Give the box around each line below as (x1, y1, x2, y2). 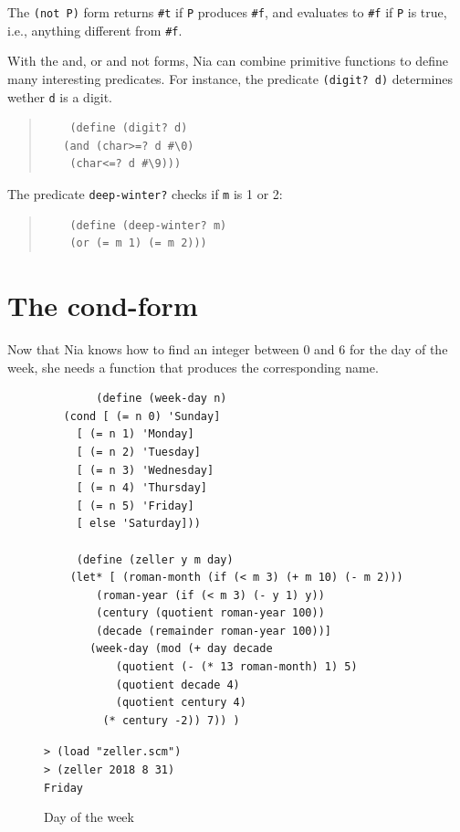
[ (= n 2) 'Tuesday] (76, 445, 201, 458)
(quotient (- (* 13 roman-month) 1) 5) (115, 660, 358, 674)
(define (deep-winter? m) (69, 218, 227, 232)
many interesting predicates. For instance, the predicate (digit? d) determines (7, 68, 454, 88)
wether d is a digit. (7, 87, 113, 106)
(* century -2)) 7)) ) (102, 713, 240, 727)
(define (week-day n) (96, 392, 227, 405)
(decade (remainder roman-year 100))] (96, 624, 331, 637)
